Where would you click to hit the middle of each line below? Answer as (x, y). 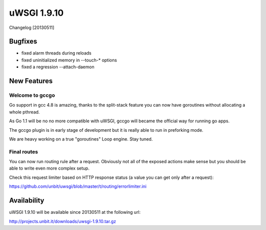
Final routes (24, 151)
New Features (31, 81)
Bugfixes (23, 42)
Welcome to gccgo (32, 95)
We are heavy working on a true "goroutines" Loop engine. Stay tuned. (81, 139)
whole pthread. (24, 112)
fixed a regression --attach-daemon (58, 67)
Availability (27, 201)
